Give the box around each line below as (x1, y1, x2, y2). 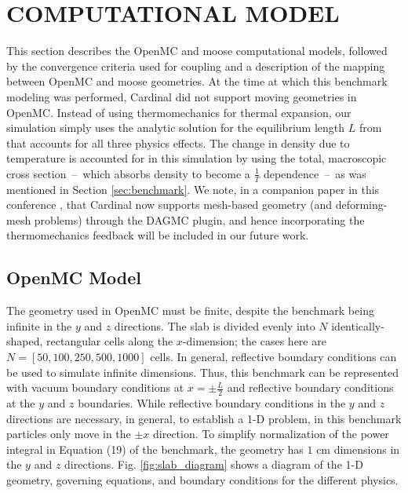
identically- (331, 317, 384, 334)
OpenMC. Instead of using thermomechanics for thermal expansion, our (6, 104, 352, 120)
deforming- (335, 196, 388, 213)
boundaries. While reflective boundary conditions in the (78, 395, 346, 411)
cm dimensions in (316, 440, 400, 457)
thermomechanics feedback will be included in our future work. (6, 227, 309, 243)
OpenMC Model (6, 265, 142, 290)
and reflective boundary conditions (227, 379, 394, 396)
